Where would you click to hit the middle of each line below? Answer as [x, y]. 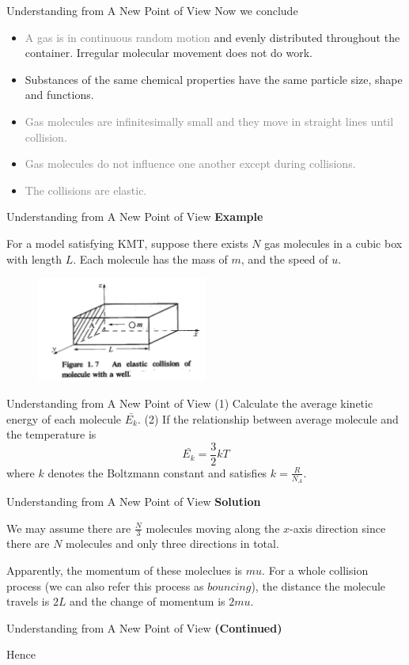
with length [34, 258]
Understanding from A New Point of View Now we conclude [152, 10]
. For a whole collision [315, 570]
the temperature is [51, 434]
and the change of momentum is [148, 601]
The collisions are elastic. [86, 190]
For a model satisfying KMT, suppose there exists [127, 243]
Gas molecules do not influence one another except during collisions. [190, 163]
